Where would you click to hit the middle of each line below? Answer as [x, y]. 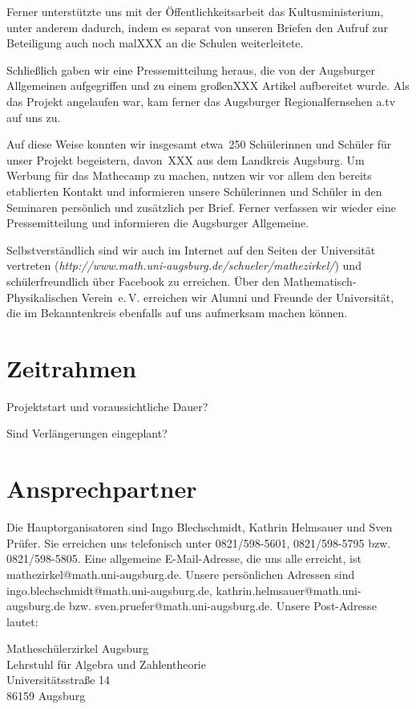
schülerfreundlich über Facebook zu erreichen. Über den [143, 281]
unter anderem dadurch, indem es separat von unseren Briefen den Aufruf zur [197, 27]
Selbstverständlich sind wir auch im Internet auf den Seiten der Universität [191, 249]
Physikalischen [42, 297]
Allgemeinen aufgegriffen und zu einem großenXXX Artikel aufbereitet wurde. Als [208, 86]
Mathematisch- [320, 281]
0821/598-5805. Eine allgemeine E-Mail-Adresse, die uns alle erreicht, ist [184, 558]
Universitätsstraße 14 [59, 680]
